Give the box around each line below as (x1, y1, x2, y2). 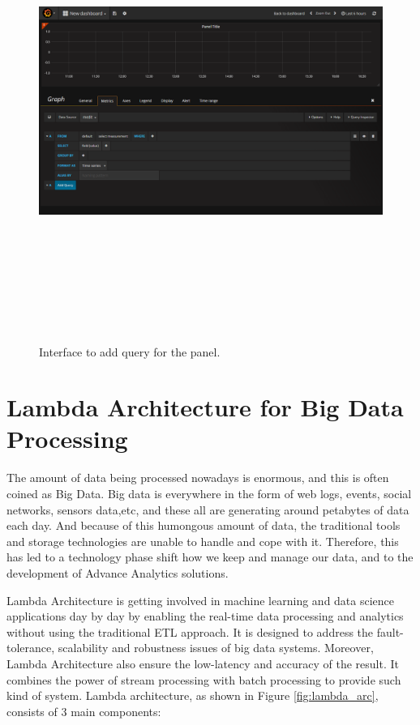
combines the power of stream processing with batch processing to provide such (6, 671, 401, 688)
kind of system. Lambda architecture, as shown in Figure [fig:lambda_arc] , (6, 687, 379, 704)
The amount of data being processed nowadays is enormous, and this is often (6, 469, 389, 486)
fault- (376, 623, 404, 640)
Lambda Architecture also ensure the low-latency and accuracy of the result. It (6, 655, 399, 672)
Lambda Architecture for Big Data (6, 390, 404, 424)
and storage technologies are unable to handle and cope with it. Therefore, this (6, 532, 399, 549)
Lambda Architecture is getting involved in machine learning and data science (6, 591, 395, 608)
